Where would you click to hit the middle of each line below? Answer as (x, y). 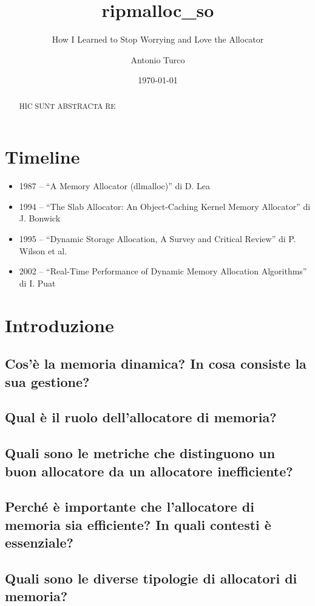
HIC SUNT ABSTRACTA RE (67, 106)
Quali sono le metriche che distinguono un (140, 453)
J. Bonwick (40, 218)
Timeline (42, 157)
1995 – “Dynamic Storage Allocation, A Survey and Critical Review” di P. (157, 239)
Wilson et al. (43, 250)
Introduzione (59, 325)
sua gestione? (47, 381)
